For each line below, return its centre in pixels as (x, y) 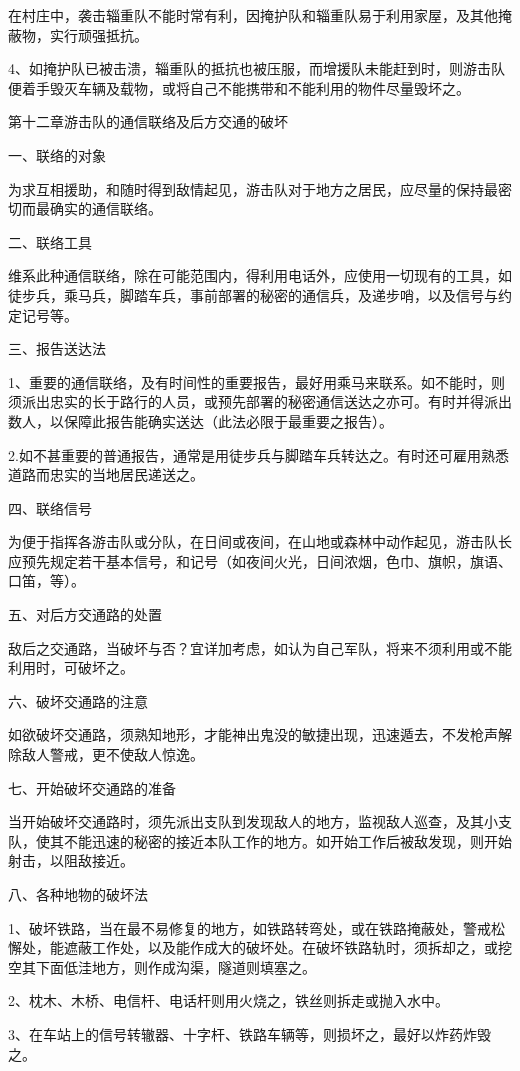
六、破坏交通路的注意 (78, 700)
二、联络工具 (50, 241)
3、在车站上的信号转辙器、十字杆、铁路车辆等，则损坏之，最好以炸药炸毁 (249, 1033)
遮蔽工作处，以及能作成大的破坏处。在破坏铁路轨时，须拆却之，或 (280, 947)
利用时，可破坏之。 (71, 667)
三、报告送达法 (57, 348)
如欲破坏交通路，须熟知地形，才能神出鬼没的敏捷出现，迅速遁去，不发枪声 (253, 734)
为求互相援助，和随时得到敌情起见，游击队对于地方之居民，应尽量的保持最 (253, 188)
